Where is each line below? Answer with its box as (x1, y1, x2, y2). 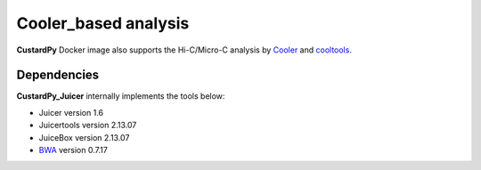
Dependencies (16, 68, 100, 83)
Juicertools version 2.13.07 (38, 120, 137, 131)
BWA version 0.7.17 (38, 145, 109, 156)
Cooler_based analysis (16, 13, 190, 33)
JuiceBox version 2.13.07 (38, 132, 130, 142)
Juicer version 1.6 (38, 107, 104, 117)
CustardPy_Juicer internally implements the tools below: (16, 91, 225, 101)
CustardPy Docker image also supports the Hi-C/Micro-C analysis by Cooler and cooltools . (16, 45, 352, 55)
